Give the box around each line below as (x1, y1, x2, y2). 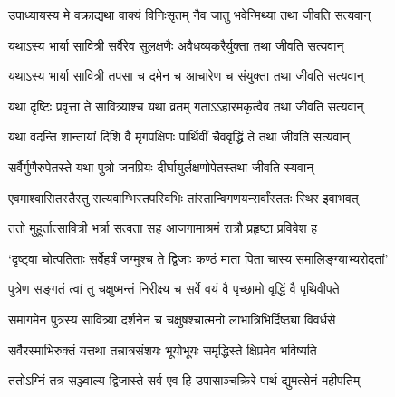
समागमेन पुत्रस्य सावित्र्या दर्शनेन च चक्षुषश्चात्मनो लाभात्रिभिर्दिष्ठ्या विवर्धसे (8, 309, 336, 328)
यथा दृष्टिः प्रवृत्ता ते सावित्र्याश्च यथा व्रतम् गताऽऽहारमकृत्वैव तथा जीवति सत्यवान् (8, 96, 364, 115)
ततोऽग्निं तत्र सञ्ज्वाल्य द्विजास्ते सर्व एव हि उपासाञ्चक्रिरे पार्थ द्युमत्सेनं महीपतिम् (8, 371, 361, 390)
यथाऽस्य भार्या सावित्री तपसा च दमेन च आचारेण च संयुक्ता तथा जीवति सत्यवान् (8, 66, 364, 85)
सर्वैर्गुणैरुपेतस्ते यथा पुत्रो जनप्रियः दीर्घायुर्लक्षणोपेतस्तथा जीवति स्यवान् (8, 157, 314, 176)
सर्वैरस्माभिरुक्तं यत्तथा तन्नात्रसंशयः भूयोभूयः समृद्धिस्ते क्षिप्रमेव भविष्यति (8, 340, 317, 359)
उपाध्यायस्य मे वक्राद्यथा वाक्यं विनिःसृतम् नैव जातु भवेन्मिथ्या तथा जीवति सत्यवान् (8, 5, 371, 24)
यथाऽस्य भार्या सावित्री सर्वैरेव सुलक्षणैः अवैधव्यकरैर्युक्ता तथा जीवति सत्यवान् (8, 35, 344, 54)
